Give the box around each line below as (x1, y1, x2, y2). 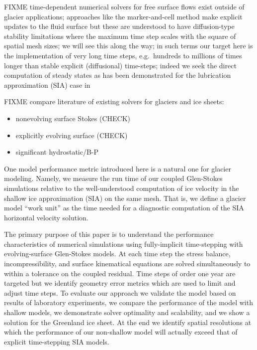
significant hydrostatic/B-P (15, 147, 99, 157)
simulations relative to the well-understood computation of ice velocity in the (4, 182, 239, 193)
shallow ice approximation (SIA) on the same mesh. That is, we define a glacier (4, 192, 246, 203)
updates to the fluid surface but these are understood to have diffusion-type (4, 21, 235, 31)
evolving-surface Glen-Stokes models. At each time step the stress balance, (4, 248, 231, 259)
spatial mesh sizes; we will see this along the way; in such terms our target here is (4, 40, 253, 51)
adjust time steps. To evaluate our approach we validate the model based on (4, 287, 236, 298)
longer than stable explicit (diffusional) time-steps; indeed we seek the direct (4, 60, 237, 70)
